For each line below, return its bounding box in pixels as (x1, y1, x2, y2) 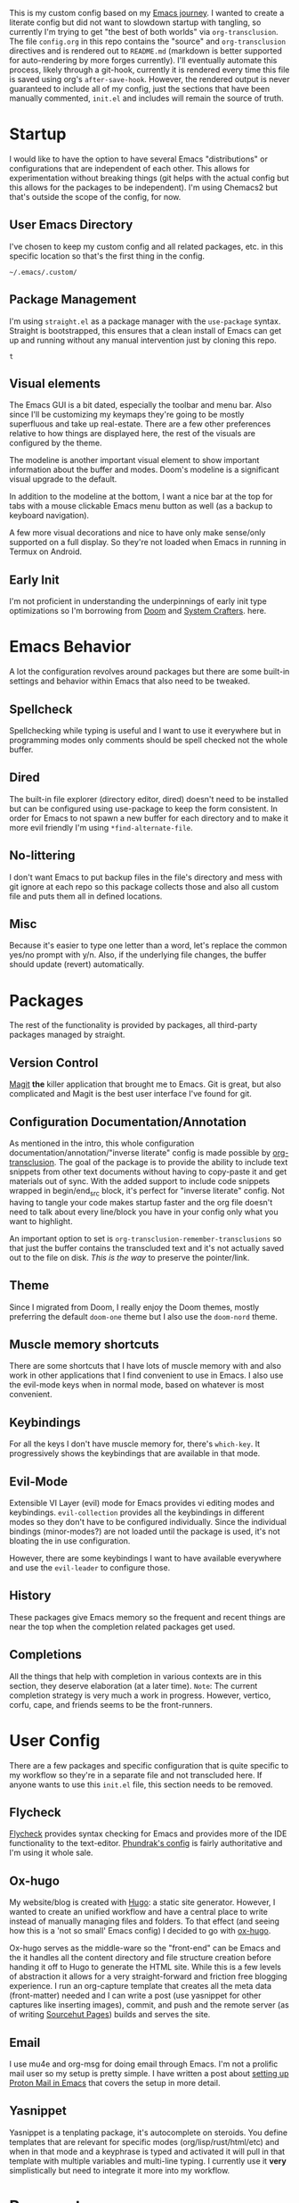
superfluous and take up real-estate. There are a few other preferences (9, 418, 271, 429)
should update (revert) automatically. (9, 959, 145, 970)
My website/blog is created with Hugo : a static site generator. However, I (9, 1897, 276, 1908)
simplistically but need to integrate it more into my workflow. (9, 2165, 230, 2175)
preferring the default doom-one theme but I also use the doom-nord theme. (9, 1311, 278, 1321)
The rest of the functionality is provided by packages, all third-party (9, 1020, 258, 1031)
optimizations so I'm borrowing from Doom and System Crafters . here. (9, 606, 267, 617)
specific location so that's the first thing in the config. (9, 250, 206, 261)
